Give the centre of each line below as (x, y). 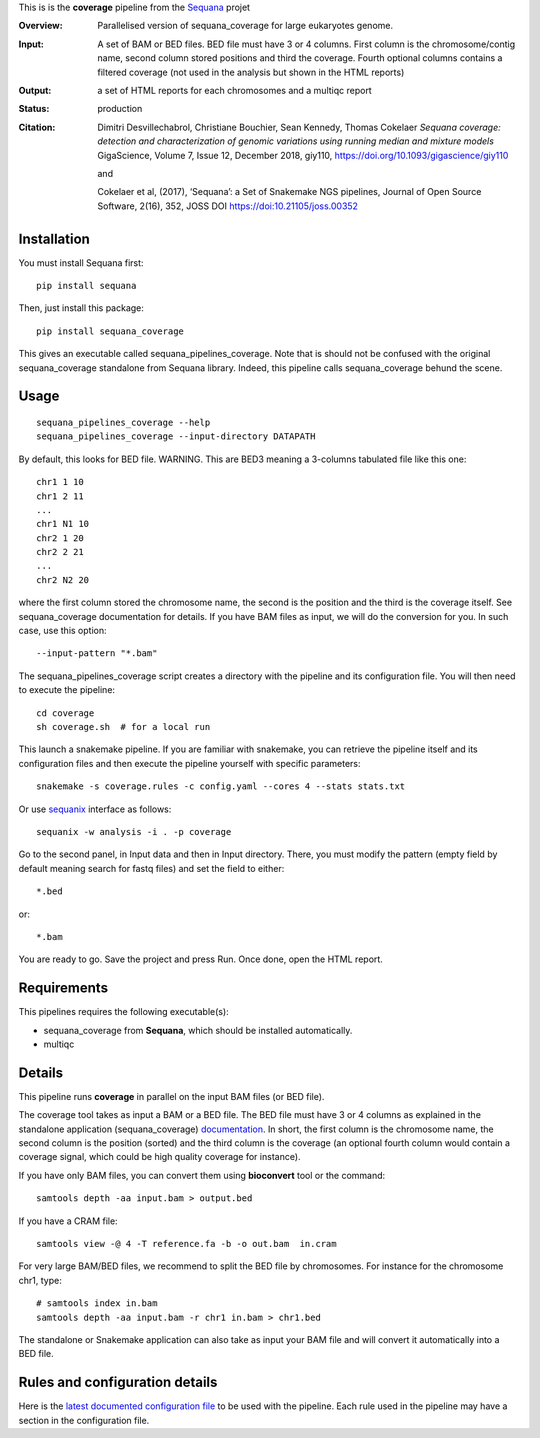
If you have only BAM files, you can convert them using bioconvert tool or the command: (202, 1175)
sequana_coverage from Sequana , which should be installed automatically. (198, 1030)
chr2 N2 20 (63, 579)
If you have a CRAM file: (68, 1221)
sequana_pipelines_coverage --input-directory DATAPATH (176, 436)
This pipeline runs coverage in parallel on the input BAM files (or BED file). (171, 1096)
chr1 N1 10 (63, 524)
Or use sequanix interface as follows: (95, 809)
